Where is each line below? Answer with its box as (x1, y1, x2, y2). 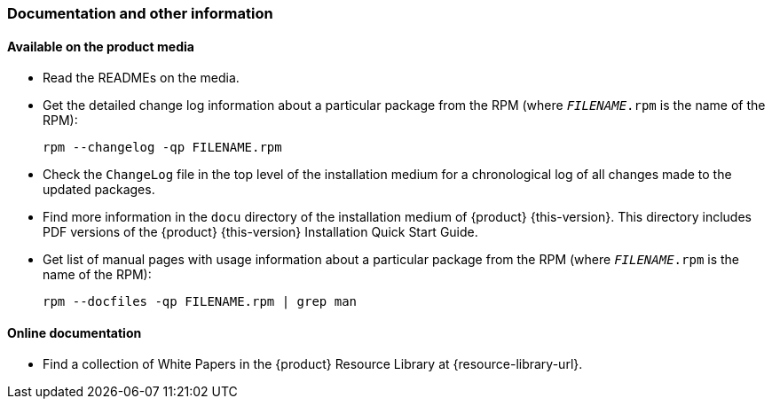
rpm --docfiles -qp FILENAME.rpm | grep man (43, 294, 358, 309)
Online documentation (7, 324, 142, 340)
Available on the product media (7, 38, 194, 54)
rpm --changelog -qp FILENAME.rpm (43, 140, 282, 155)
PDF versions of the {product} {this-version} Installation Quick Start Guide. (43, 224, 478, 240)
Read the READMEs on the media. (43, 70, 240, 86)
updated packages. (43, 182, 155, 198)
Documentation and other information (7, 4, 273, 22)
